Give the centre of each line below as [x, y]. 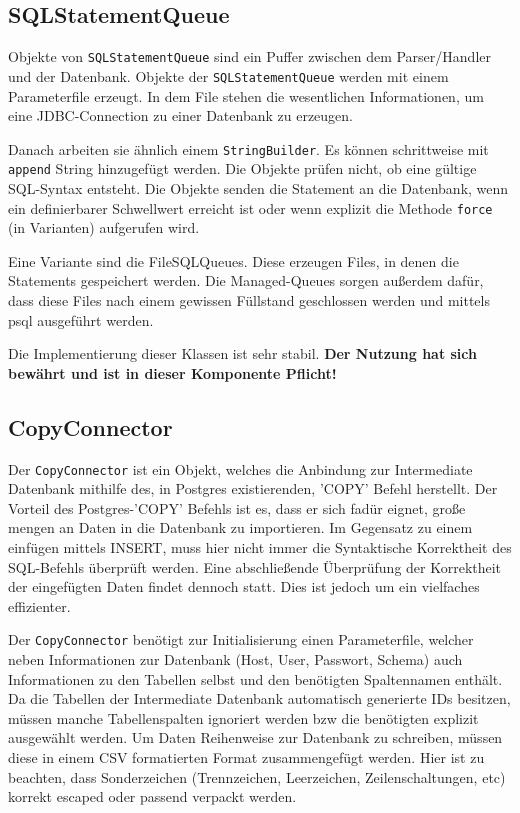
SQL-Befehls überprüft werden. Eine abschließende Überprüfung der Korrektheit [255, 566]
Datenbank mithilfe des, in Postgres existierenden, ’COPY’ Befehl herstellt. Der [253, 488]
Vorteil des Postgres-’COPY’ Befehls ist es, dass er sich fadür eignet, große [237, 507]
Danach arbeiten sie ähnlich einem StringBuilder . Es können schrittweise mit [248, 148]
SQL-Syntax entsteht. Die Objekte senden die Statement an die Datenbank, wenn [258, 188]
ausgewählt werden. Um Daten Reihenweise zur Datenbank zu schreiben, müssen [255, 737]
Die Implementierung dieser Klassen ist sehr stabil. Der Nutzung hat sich [242, 353]
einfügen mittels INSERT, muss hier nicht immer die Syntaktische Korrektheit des [260, 547]
